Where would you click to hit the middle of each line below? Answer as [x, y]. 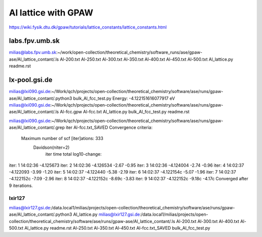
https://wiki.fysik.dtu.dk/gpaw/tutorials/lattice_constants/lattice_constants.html [88, 27]
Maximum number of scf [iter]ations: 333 [62, 139]
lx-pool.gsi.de [31, 80]
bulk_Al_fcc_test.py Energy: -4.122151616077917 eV [124, 98]
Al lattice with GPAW [51, 13]
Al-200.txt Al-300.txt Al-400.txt [208, 221]
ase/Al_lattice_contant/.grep [37, 127]
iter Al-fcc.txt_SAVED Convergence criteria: [109, 127]
